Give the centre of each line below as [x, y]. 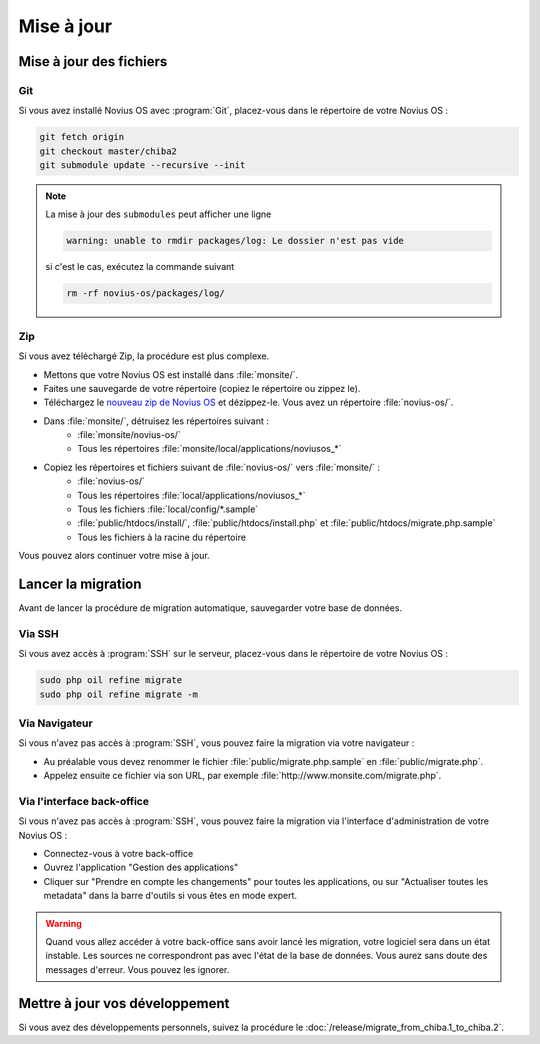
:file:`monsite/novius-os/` [129, 435]
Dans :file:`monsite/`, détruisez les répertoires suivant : [156, 421]
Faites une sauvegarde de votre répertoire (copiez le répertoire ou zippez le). [202, 388]
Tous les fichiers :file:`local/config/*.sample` [168, 509]
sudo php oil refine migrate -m [119, 694]
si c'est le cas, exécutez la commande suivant [140, 267]
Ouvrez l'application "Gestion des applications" [141, 867]
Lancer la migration [80, 584]
